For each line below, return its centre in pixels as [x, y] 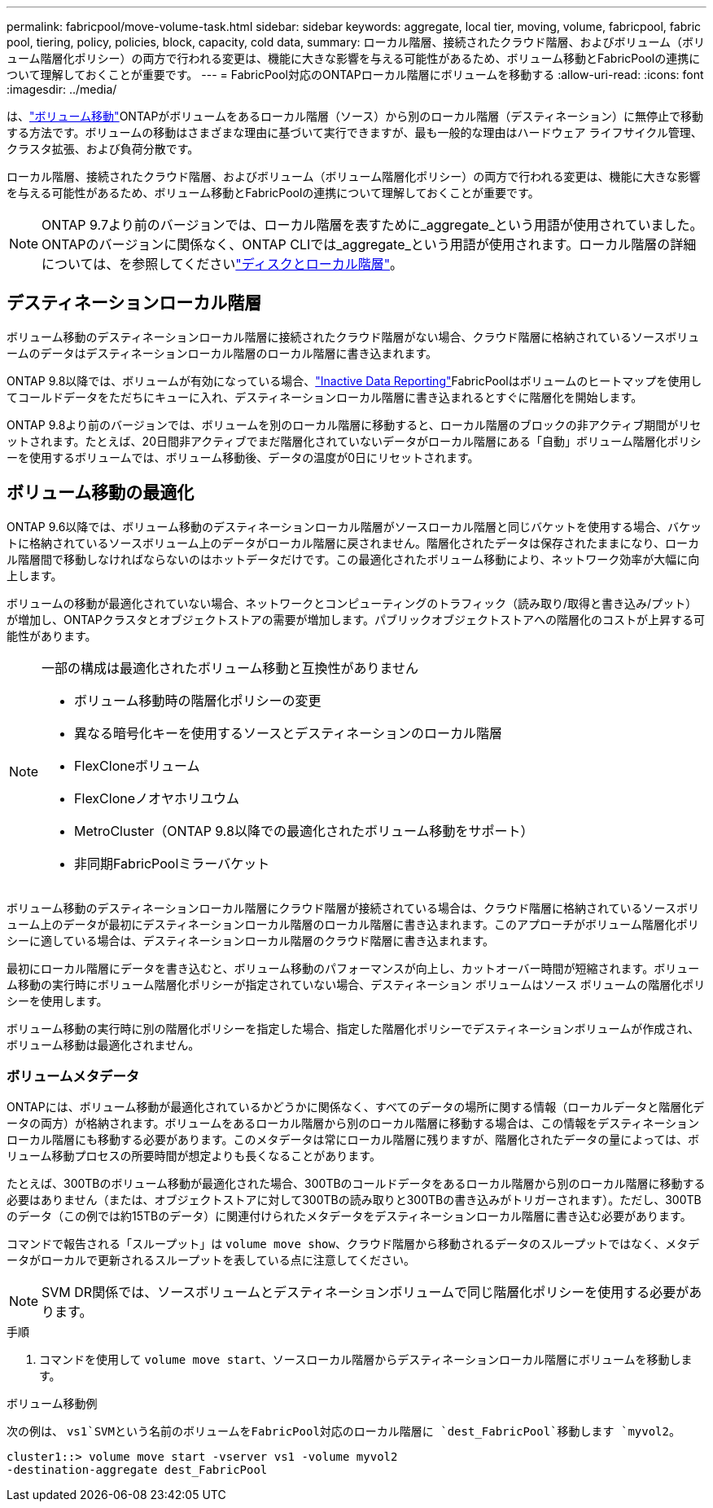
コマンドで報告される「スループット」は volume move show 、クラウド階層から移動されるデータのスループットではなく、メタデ [353, 1244]
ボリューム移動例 [52, 1404]
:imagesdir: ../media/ [62, 89]
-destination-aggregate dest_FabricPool [137, 1470]
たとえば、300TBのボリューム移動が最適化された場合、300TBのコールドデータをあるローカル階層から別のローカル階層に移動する [356, 1184]
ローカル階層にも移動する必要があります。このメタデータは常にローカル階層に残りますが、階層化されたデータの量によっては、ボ [353, 1140]
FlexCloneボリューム [137, 765]
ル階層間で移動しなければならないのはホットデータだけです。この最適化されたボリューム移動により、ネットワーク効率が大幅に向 [353, 559]
